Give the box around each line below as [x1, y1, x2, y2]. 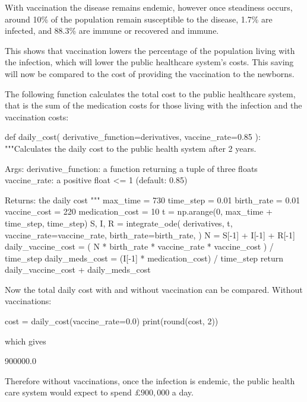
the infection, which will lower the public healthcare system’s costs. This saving [5, 56, 294, 68]
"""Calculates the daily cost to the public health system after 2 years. [5, 142, 257, 154]
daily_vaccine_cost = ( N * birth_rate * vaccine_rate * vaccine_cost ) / [5, 240, 274, 253]
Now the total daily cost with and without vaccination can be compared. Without [5, 283, 303, 295]
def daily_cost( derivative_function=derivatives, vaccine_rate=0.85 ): [5, 130, 261, 143]
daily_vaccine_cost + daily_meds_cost [5, 263, 151, 276]
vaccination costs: [5, 110, 69, 123]
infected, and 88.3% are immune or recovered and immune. [5, 24, 219, 37]
